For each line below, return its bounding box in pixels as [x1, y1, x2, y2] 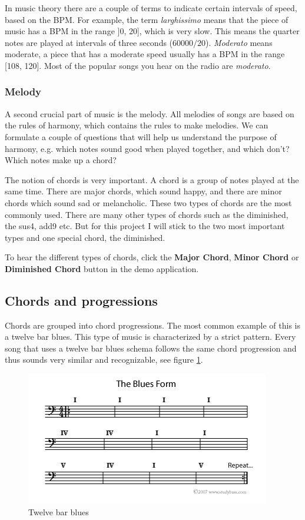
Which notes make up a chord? [5, 154, 117, 166]
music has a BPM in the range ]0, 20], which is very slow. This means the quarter [5, 25, 300, 37]
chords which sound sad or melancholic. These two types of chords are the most [5, 196, 292, 208]
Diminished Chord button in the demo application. [5, 262, 199, 274]
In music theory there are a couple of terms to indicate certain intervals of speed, [5, 2, 297, 14]
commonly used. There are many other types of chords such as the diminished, [5, 208, 289, 220]
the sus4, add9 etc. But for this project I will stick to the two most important [5, 220, 285, 232]
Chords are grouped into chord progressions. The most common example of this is [5, 319, 301, 331]
